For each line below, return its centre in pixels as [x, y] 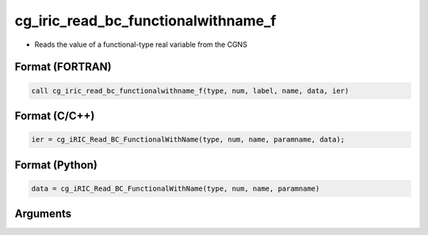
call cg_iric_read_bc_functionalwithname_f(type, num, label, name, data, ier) [190, 91]
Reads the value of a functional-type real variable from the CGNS [141, 44]
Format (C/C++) [55, 116]
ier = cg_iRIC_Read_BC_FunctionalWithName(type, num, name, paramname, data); [188, 140]
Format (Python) [56, 165]
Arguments [43, 214]
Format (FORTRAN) [63, 67]
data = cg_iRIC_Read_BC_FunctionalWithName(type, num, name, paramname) [176, 188]
